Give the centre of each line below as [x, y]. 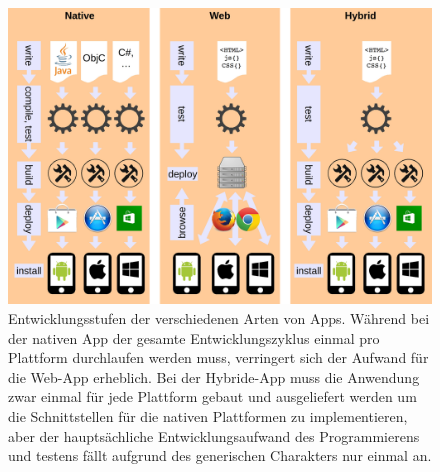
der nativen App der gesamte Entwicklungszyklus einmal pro [194, 337]
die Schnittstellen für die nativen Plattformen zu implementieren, [208, 416]
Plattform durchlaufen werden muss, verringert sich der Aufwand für [218, 357]
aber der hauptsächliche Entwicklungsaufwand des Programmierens [214, 435]
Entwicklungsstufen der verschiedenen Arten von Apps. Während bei [219, 318]
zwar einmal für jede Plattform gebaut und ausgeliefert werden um [212, 396]
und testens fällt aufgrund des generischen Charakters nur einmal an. [220, 455]
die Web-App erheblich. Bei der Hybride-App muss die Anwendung [214, 376]
